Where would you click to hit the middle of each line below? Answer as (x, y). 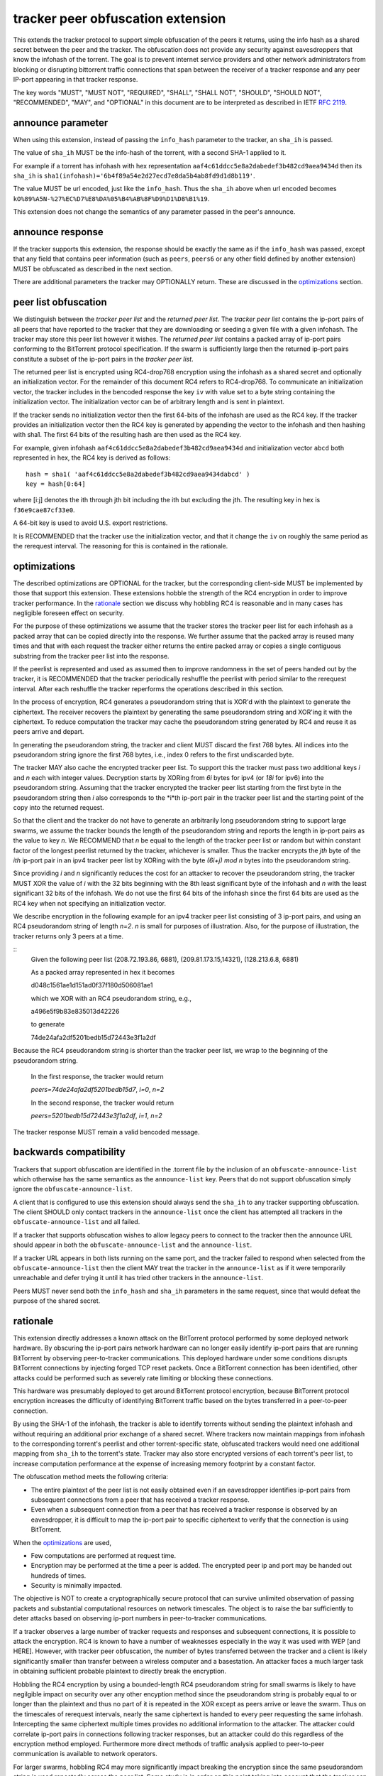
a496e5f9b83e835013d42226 (75, 1012)
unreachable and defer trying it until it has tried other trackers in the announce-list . (138, 1278)
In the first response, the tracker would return (98, 1077)
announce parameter (61, 123)
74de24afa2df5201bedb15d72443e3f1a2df (93, 1037)
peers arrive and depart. (49, 732)
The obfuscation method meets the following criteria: (91, 1477)
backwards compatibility (69, 1152)
